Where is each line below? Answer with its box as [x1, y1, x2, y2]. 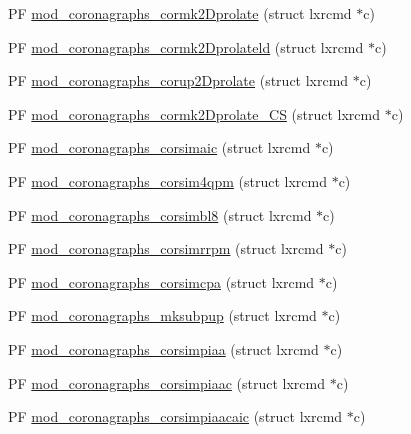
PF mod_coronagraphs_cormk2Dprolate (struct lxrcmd [8, 3, 352, 23]
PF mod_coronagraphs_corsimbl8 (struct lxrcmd [8, 204, 312, 225]
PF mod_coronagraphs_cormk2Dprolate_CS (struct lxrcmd [8, 103, 381, 124]
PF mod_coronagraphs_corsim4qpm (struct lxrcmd [8, 170, 327, 191]
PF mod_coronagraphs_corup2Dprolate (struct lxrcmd [8, 70, 349, 91]
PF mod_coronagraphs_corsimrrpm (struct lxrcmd [8, 238, 324, 259]
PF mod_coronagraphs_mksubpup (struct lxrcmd [8, 305, 317, 326]
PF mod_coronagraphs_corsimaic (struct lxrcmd [8, 137, 311, 158]
